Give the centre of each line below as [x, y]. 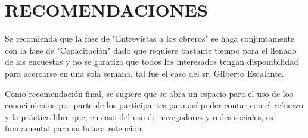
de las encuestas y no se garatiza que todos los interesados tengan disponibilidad [152, 62]
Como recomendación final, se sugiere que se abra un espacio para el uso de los [149, 93]
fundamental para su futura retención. [74, 128]
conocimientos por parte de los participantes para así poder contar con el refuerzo [154, 105]
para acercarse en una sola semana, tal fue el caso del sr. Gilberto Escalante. [144, 73]
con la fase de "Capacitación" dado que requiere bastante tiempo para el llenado [151, 50]
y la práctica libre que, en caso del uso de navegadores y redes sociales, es [139, 116]
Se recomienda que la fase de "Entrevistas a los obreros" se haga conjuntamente [150, 38]
